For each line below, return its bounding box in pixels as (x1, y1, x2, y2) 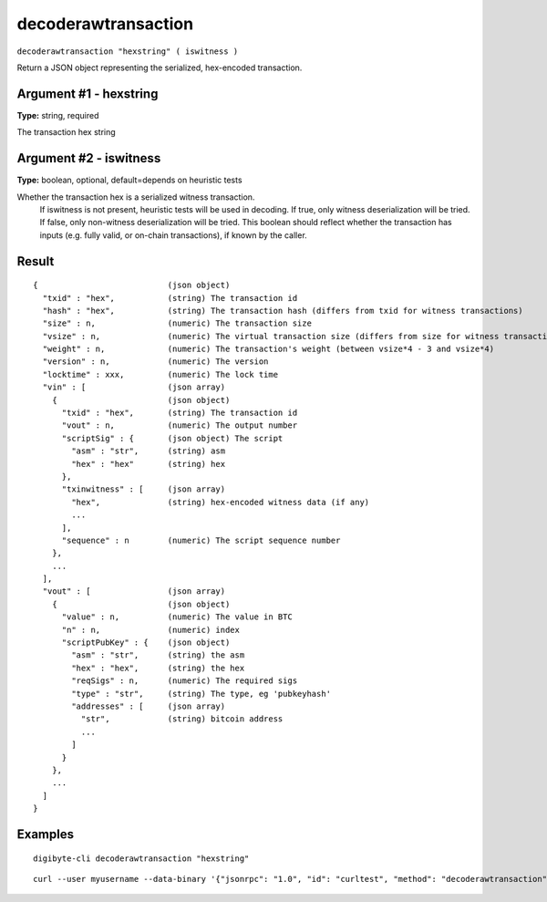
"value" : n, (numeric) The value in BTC (61, 612, 294, 622)
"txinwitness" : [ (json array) (61, 484, 226, 494)
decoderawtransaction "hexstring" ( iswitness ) (16, 46, 239, 57)
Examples (16, 826, 75, 842)
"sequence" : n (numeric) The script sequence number (61, 534, 341, 545)
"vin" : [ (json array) (42, 382, 226, 392)
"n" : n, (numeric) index (61, 625, 241, 635)
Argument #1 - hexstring (16, 86, 159, 101)
